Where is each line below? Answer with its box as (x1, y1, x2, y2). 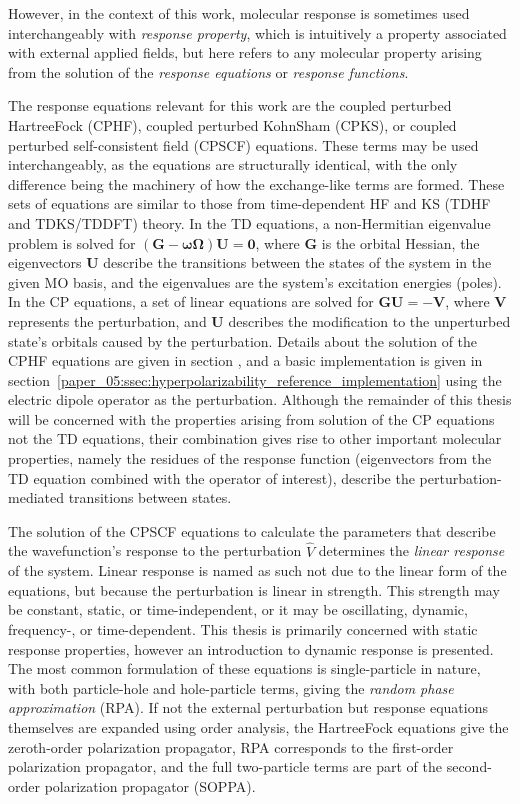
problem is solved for (8, 232, 136, 253)
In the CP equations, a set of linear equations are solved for (8, 291, 374, 312)
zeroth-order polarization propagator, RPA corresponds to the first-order (8, 736, 454, 757)
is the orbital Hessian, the (321, 232, 480, 253)
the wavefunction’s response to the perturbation (8, 540, 302, 561)
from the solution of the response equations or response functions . (8, 61, 409, 82)
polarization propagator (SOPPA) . (44, 775, 256, 796)
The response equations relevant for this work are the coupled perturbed (8, 95, 452, 116)
